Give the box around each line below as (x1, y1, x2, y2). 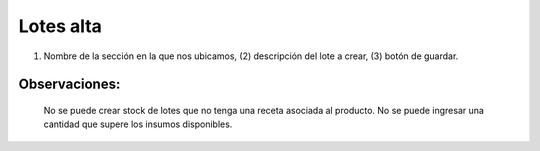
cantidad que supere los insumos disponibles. (43, 118, 233, 130)
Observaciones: (18, 76, 121, 93)
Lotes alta (18, 15, 102, 37)
